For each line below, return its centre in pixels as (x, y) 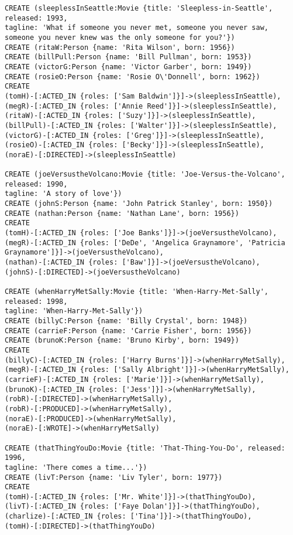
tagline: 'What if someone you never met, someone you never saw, (137, 28)
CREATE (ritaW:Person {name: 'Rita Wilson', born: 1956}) (120, 47)
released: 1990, (36, 184)
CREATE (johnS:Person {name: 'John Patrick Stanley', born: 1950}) (139, 204)
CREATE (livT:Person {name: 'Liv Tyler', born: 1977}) (114, 477)
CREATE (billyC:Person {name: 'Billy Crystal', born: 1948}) (126, 321)
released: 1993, (36, 18)
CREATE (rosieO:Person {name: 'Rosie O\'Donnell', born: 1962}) (132, 77)
